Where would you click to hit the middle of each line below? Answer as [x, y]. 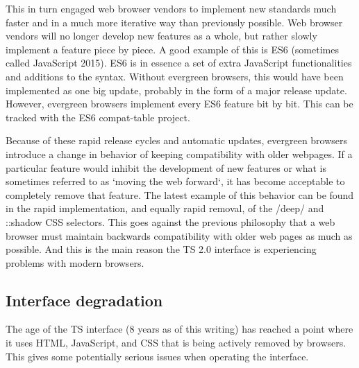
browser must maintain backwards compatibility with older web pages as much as [179, 235]
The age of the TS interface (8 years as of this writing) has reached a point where [179, 329]
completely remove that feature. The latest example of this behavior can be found [180, 194]
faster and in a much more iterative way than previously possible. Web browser [174, 22]
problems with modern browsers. [75, 262]
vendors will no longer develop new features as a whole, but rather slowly [161, 36]
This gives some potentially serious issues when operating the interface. [157, 356]
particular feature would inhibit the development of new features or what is [166, 167]
